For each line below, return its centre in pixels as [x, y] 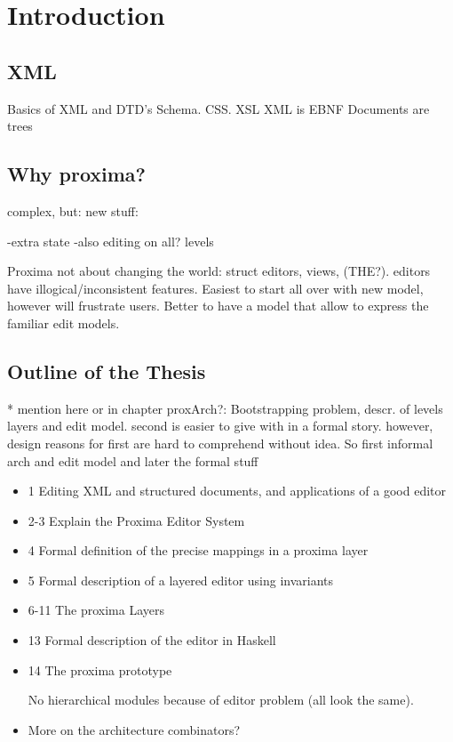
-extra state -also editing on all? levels [111, 241]
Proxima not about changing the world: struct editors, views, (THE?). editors [219, 271]
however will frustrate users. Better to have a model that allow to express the [218, 306]
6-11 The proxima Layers [96, 610]
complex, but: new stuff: [73, 210]
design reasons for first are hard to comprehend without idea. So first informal [220, 443]
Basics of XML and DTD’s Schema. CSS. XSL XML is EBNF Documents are [219, 108]
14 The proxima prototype [100, 669]
